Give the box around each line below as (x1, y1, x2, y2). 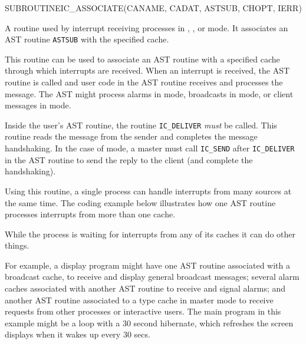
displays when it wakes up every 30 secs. (5, 328, 150, 340)
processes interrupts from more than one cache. (5, 208, 176, 220)
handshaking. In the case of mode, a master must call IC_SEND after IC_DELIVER (5, 142, 295, 154)
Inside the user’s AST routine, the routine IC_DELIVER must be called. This (5, 118, 277, 131)
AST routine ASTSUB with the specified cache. (5, 33, 169, 45)
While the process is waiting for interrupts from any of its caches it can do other (5, 227, 296, 240)
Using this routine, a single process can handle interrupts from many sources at (5, 184, 292, 197)
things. (5, 239, 29, 252)
